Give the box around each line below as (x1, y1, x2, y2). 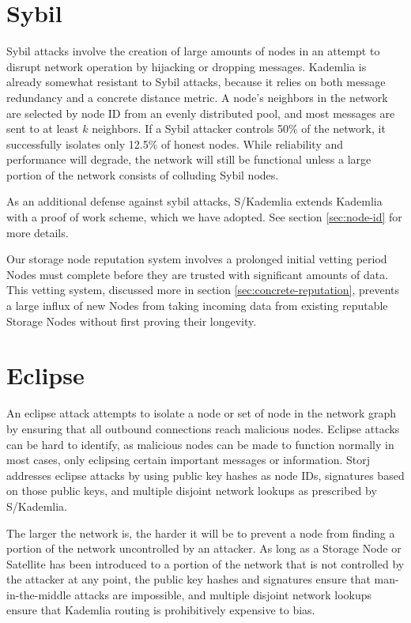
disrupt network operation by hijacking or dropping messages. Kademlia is (6, 58, 367, 74)
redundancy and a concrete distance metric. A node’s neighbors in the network (6, 89, 388, 105)
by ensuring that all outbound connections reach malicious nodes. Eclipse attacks (6, 420, 400, 436)
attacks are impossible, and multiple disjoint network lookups (74, 586, 372, 602)
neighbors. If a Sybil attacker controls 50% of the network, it (92, 120, 386, 137)
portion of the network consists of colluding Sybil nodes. (6, 166, 279, 183)
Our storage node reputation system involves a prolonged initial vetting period (6, 251, 387, 267)
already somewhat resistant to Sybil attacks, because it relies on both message (6, 74, 386, 90)
